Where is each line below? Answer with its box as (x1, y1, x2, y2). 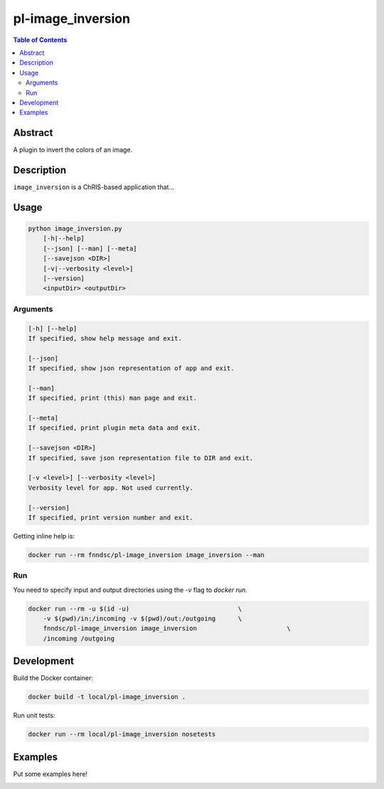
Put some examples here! (13, 769, 88, 778)
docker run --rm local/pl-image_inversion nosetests (28, 730, 216, 738)
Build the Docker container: (13, 674, 94, 682)
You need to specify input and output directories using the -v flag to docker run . (13, 586, 248, 594)
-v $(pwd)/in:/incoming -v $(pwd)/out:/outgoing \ (43, 615, 242, 623)
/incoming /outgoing (43, 634, 115, 642)
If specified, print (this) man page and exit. (28, 394, 197, 402)
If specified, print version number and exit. (28, 514, 193, 521)
